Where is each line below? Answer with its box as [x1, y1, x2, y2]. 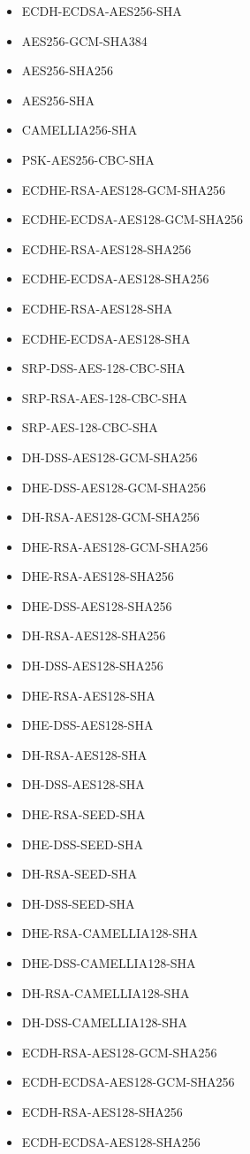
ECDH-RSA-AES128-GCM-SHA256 [21, 1042, 217, 1061]
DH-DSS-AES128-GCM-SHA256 [21, 447, 198, 466]
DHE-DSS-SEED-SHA [21, 834, 144, 853]
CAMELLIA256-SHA [21, 120, 138, 139]
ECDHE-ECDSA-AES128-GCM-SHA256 [21, 210, 243, 228]
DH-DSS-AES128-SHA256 [21, 656, 163, 675]
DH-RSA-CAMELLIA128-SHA [21, 983, 190, 1002]
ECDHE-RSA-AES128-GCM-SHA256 [21, 180, 225, 198]
